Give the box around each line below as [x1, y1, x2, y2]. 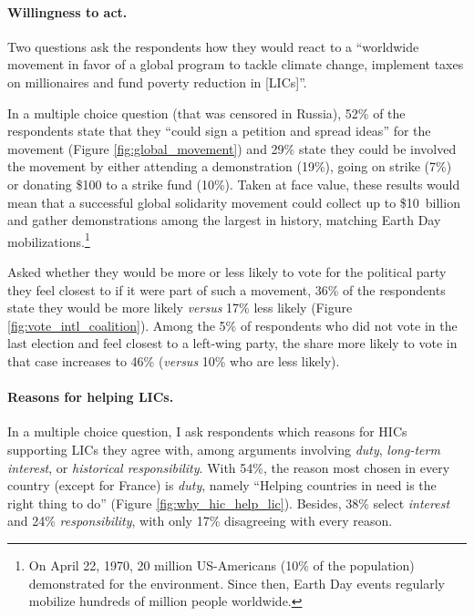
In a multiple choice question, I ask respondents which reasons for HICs [7, 422, 407, 441]
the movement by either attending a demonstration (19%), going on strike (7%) [7, 157, 452, 176]
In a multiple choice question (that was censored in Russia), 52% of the [7, 103, 406, 122]
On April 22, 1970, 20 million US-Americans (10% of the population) [28, 555, 415, 574]
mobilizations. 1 [7, 229, 90, 251]
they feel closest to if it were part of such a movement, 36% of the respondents [7, 280, 446, 299]
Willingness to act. [7, 2, 128, 21]
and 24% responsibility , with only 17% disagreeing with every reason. [7, 511, 393, 530]
